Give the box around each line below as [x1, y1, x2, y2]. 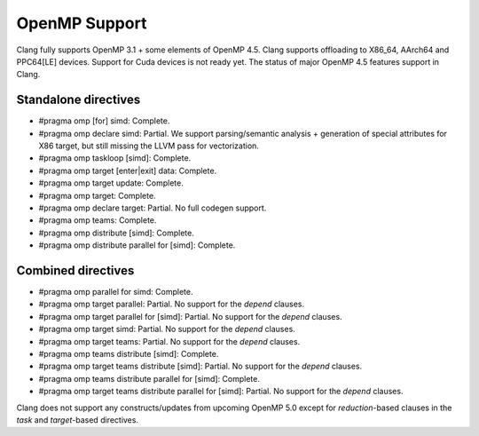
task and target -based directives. [16, 414, 139, 425]
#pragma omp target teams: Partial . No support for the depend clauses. [38, 336, 301, 346]
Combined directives [16, 263, 135, 278]
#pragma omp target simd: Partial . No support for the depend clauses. [38, 324, 296, 335]
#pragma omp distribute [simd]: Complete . [38, 227, 194, 238]
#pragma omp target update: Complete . [38, 178, 184, 188]
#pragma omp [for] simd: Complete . [38, 115, 170, 126]
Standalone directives [16, 92, 141, 107]
